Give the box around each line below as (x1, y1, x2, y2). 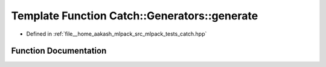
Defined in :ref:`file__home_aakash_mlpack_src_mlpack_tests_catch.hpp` (26, 30, 207, 37)
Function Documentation (11, 46, 107, 56)
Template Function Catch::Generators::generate (11, 9, 258, 22)
